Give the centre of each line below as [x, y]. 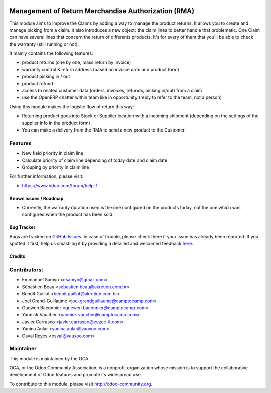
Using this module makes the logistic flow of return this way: [72, 107]
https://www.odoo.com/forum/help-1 [60, 185]
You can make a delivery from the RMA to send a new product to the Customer [103, 130]
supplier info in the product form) [56, 123]
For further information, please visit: [46, 176]
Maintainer [23, 349]
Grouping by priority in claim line [55, 167]
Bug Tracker [22, 227]
